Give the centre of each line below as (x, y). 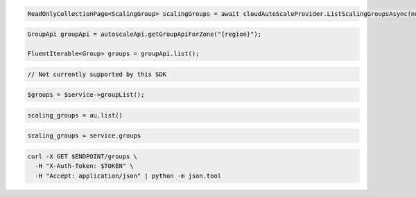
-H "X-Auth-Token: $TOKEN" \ (85, 166)
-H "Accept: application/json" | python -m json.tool (128, 176)
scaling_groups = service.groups (84, 136)
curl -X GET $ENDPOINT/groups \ (83, 156)
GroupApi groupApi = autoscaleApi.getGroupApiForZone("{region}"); (145, 34)
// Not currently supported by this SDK (97, 74)
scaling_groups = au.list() (75, 115)
